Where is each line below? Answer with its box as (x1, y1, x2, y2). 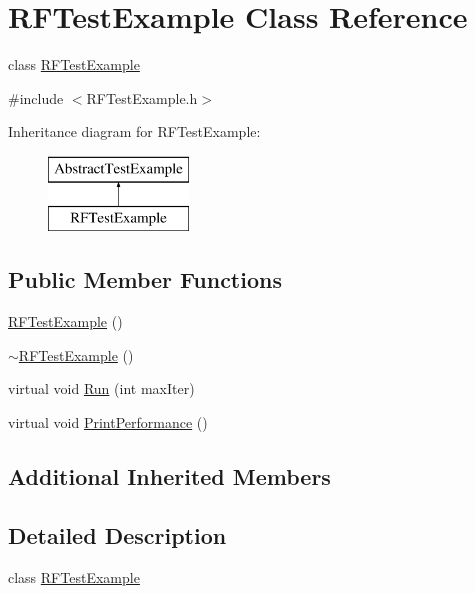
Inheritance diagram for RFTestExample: (8, 121, 261, 142)
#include (8, 87, 64, 108)
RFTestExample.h (86, 87, 198, 108)
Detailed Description (8, 519, 227, 550)
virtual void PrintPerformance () (8, 412, 208, 433)
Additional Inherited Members (8, 461, 331, 492)
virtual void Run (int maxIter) (8, 378, 195, 399)
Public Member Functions (8, 264, 282, 295)
